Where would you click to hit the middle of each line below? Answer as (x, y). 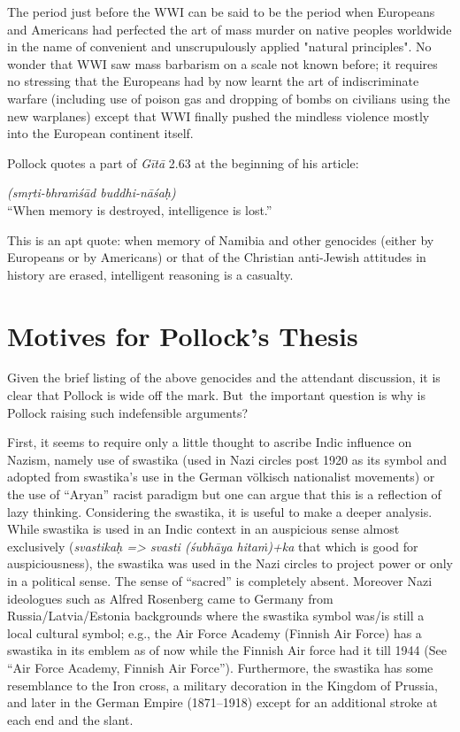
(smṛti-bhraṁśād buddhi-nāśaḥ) (92, 193)
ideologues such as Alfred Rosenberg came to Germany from (170, 598)
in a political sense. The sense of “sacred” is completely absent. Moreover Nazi (220, 580)
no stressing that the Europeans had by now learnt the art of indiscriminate (213, 81)
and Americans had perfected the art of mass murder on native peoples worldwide (230, 29)
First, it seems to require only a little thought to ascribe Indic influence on (210, 442)
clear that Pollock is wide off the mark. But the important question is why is (216, 395)
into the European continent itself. (100, 133)
